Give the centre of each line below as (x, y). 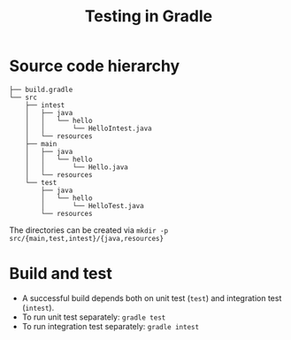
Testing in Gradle (149, 16)
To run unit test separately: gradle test (94, 317)
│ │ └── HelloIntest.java (88, 128)
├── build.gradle (41, 89)
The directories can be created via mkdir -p (89, 230)
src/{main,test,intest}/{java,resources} (87, 238)
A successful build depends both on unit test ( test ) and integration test (152, 297)
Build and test (61, 274)
